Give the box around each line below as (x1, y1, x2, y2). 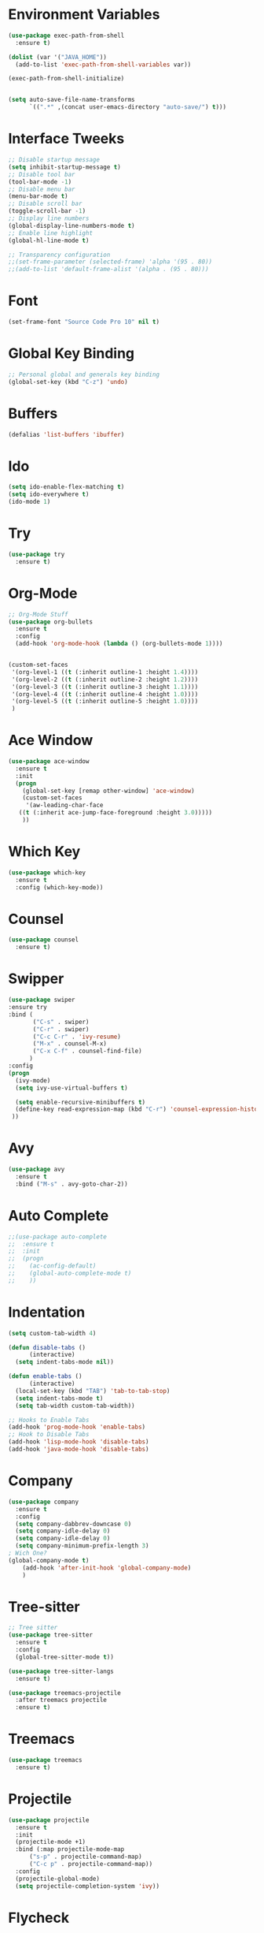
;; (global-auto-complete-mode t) (8, 1269, 132, 1277)
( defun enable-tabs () (8, 1372, 82, 1380)
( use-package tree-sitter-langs (8, 1667, 114, 1675)
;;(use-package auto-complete (8, 1232, 108, 1241)
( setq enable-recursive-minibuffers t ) (15, 1098, 146, 1106)
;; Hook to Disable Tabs (8, 1431, 90, 1439)
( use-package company (8, 1498, 79, 1506)
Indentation (8, 1303, 86, 1321)
